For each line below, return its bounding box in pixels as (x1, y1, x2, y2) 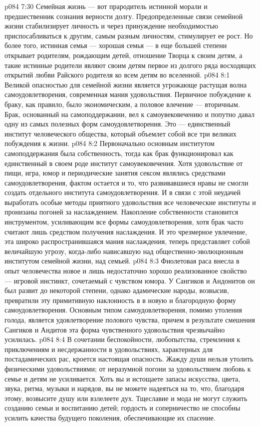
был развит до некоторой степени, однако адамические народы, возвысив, (4, 285, 229, 295)
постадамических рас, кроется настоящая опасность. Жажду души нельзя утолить (4, 353, 254, 364)
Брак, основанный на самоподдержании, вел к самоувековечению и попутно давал (4, 108, 255, 119)
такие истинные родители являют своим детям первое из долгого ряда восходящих (4, 59, 256, 70)
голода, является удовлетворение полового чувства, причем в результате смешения (4, 314, 256, 324)
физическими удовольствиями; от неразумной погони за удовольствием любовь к (4, 363, 251, 373)
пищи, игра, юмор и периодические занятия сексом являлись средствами (4, 167, 226, 178)
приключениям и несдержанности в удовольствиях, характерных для (4, 343, 213, 354)
